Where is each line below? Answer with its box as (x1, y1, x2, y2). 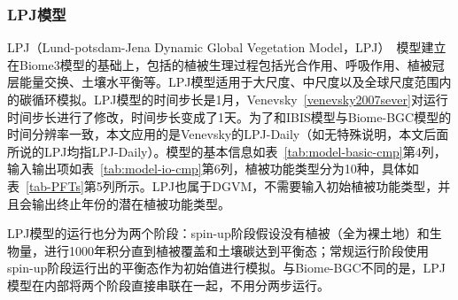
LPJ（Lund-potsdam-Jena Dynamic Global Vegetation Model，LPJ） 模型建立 (7, 38, 446, 57)
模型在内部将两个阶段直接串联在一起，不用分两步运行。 (7, 275, 330, 294)
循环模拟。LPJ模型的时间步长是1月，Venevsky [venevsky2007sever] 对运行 (31, 90, 448, 108)
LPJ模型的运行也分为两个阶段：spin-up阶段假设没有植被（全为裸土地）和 (7, 224, 430, 242)
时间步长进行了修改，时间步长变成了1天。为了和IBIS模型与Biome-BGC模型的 (7, 107, 452, 126)
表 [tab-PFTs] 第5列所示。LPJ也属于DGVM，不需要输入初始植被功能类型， (7, 176, 439, 195)
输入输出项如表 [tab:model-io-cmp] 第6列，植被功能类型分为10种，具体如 (7, 159, 419, 178)
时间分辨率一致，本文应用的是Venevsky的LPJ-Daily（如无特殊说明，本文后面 (7, 125, 449, 143)
